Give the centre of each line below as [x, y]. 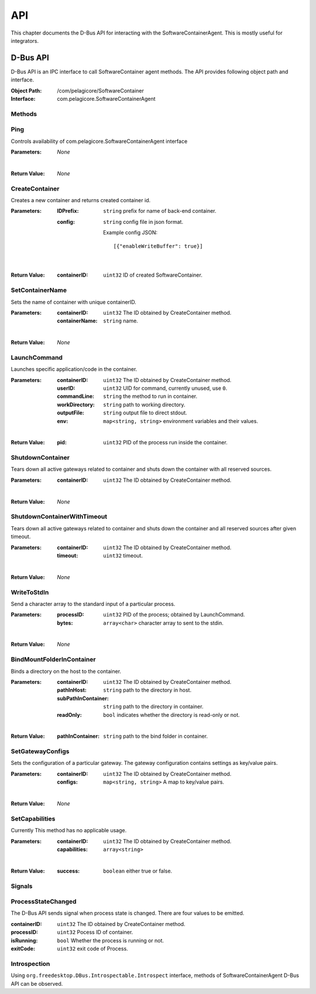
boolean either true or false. [138, 871]
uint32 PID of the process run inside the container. [165, 442]
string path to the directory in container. [153, 707]
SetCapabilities [33, 819]
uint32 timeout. [123, 555]
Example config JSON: [130, 233]
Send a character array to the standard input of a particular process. [93, 604]
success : [68, 871]
